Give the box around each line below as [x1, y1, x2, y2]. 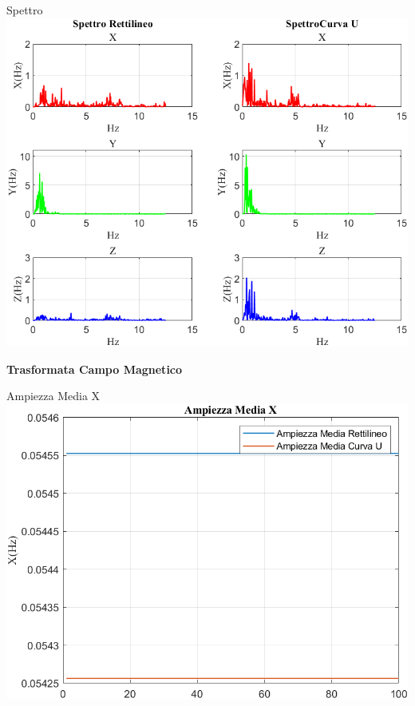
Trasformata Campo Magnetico [6, 360, 183, 377]
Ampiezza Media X [6, 387, 101, 404]
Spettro [6, 2, 43, 18]
